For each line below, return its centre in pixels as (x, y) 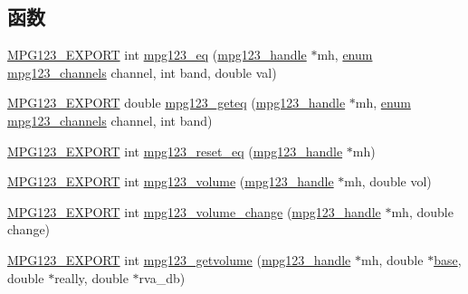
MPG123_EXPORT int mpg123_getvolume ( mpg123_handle (179, 259)
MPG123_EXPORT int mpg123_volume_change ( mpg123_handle (194, 211)
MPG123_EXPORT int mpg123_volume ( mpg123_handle (171, 181)
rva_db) (162, 277)
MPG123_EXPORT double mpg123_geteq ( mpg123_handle (177, 103)
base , (448, 259)
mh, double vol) (388, 181)
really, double (91, 277)
